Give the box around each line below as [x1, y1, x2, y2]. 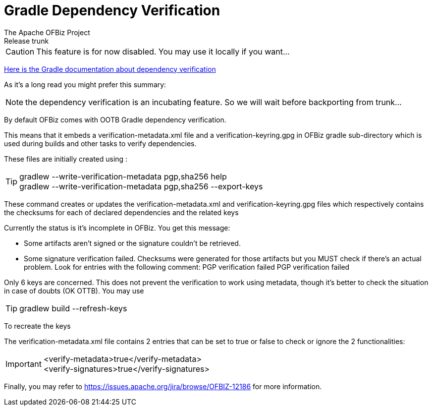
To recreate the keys [4, 321, 71, 330]
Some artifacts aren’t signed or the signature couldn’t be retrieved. [24, 238, 241, 247]
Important [5, 358, 42, 369]
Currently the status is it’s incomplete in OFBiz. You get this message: [4, 223, 230, 232]
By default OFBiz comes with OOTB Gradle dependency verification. [4, 115, 226, 124]
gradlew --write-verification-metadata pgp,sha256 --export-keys [19, 181, 263, 191]
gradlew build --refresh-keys [19, 303, 127, 313]
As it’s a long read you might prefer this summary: [4, 80, 166, 89]
